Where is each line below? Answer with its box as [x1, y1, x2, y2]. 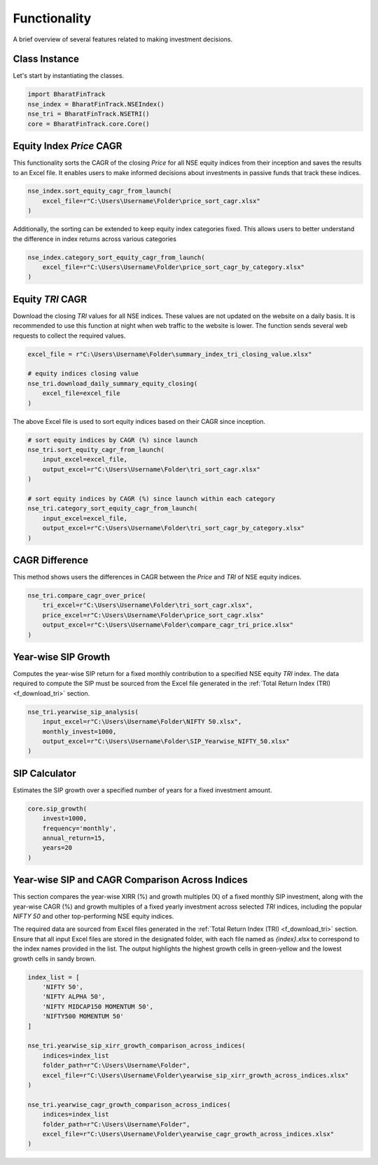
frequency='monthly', [42, 824, 117, 832]
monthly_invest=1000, [42, 727, 117, 736]
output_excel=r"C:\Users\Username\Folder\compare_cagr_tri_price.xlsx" [42, 621, 294, 629]
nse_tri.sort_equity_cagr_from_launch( [27, 446, 164, 453]
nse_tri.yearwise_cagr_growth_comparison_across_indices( [27, 1101, 231, 1108]
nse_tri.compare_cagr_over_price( [27, 591, 146, 599]
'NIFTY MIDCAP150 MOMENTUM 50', [42, 1002, 154, 1010]
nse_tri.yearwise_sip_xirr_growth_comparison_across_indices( [27, 1042, 246, 1050]
